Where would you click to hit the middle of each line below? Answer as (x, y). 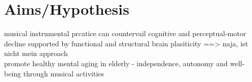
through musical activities (64, 73)
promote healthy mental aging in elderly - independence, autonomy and (116, 63)
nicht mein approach (36, 53)
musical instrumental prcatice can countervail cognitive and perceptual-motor (125, 33)
